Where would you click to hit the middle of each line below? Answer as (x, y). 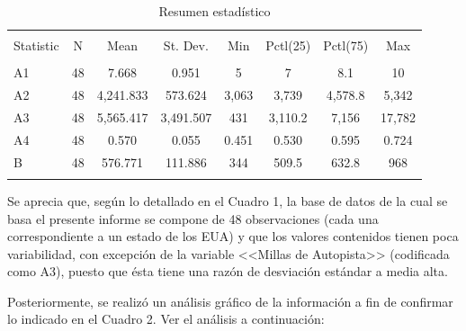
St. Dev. (186, 45)
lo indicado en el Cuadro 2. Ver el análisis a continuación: (166, 319)
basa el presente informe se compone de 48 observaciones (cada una (193, 218)
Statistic (36, 45)
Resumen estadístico (215, 11)
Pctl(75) (346, 45)
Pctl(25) (288, 45)
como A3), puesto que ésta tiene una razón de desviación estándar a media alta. (228, 271)
